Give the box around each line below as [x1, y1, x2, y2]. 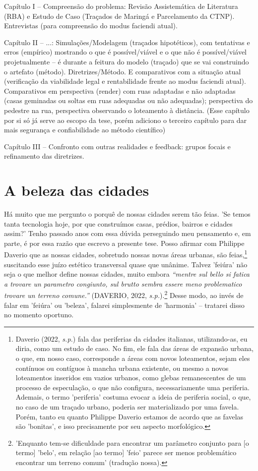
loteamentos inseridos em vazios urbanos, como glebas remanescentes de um [15, 372, 246, 383]
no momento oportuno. [4, 309, 74, 320]
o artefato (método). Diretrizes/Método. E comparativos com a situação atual [4, 66, 241, 76]
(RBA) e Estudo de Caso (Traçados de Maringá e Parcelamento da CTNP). [4, 10, 235, 21]
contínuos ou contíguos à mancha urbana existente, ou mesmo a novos [15, 362, 229, 373]
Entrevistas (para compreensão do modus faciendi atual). [4, 20, 178, 31]
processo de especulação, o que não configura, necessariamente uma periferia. [15, 382, 250, 392]
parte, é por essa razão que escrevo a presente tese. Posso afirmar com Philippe [4, 237, 245, 248]
